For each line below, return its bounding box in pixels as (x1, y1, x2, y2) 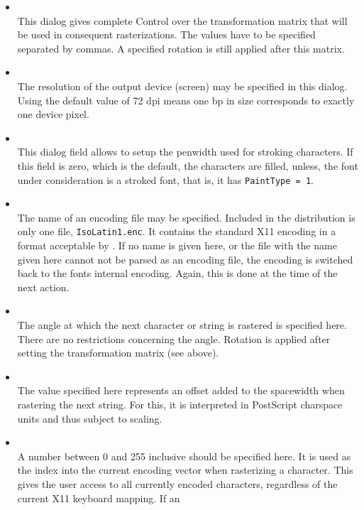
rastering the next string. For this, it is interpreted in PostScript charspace (17, 396, 343, 411)
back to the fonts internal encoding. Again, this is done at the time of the (17, 266, 338, 281)
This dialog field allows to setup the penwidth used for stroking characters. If (17, 144, 353, 159)
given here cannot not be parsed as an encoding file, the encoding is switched (17, 251, 353, 266)
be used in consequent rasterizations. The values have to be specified (17, 27, 316, 42)
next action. (17, 279, 70, 294)
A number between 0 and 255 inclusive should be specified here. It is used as (17, 448, 351, 463)
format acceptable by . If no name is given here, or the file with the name (17, 238, 337, 253)
